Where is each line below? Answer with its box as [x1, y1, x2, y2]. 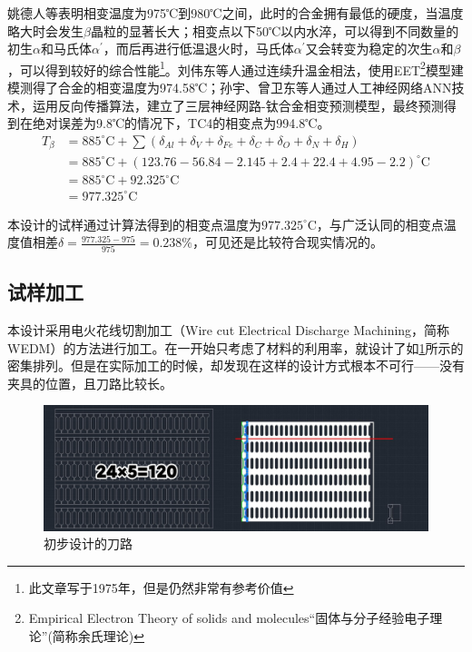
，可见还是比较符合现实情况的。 [192, 232, 383, 252]
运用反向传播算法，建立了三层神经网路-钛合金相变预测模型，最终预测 [32, 95, 444, 114]
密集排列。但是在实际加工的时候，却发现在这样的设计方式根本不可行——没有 [7, 356, 465, 375]
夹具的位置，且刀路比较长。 [7, 373, 172, 392]
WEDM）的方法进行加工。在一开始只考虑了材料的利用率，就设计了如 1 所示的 [7, 338, 464, 357]
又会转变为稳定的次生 [305, 39, 433, 58]
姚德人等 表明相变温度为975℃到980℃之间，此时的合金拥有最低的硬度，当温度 [7, 4, 464, 22]
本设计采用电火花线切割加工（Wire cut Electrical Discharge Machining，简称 [7, 321, 450, 339]
